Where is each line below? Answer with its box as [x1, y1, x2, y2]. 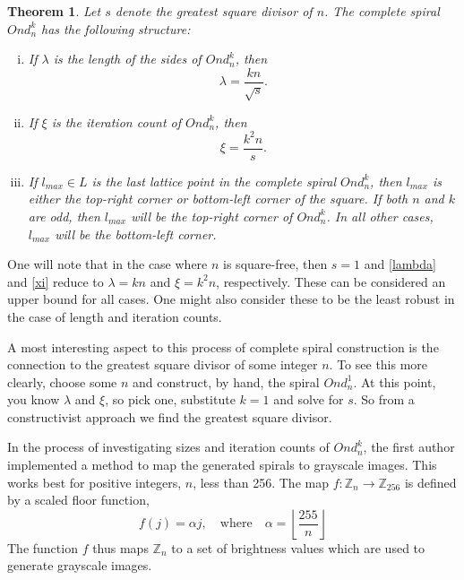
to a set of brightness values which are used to [171, 538, 425, 557]
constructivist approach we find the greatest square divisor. [7, 407, 332, 426]
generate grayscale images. [7, 556, 152, 575]
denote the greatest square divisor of [115, 2, 313, 20]
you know [7, 390, 60, 409]
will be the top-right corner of [131, 206, 293, 225]
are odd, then [28, 206, 100, 225]
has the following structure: [41, 19, 191, 38]
